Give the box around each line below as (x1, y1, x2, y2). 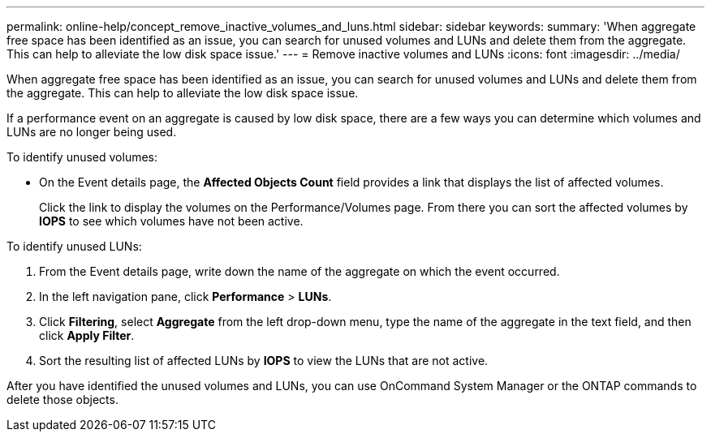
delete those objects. (6, 393, 118, 406)
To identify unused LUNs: (6, 239, 142, 253)
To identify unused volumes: (6, 150, 158, 164)
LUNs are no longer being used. (6, 125, 177, 139)
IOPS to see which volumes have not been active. (39, 214, 304, 228)
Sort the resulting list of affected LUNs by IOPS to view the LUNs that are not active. (39, 354, 489, 367)
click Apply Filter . (39, 328, 135, 342)
